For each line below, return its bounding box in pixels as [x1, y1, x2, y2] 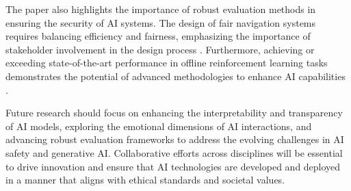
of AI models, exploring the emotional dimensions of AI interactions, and [5, 118, 312, 133]
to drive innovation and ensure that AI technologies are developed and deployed [5, 159, 341, 173]
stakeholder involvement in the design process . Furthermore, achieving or [5, 42, 315, 56]
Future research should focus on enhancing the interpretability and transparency [5, 105, 343, 120]
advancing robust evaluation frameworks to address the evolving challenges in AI [5, 132, 344, 147]
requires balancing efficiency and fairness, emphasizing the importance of [5, 29, 311, 43]
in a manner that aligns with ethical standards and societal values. [5, 173, 285, 187]
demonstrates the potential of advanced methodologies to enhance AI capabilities [5, 68, 346, 83]
